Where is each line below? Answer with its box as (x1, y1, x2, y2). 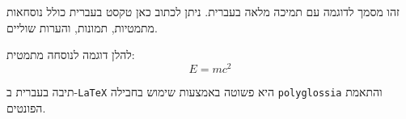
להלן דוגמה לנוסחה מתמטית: (6, 46, 135, 63)
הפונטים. (6, 99, 46, 116)
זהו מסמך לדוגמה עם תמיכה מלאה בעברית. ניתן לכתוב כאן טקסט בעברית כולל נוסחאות (6, 3, 400, 19)
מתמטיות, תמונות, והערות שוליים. (6, 19, 158, 36)
